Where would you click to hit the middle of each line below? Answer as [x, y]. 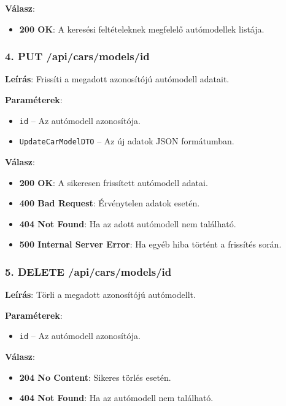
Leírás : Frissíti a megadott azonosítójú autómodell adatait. [117, 79]
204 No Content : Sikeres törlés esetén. [95, 377]
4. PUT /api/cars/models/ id [77, 56]
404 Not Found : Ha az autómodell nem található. [116, 398]
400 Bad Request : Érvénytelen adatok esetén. [110, 203]
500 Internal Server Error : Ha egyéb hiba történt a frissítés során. [150, 244]
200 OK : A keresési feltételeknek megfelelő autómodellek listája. [142, 29]
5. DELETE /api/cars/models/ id [88, 271]
